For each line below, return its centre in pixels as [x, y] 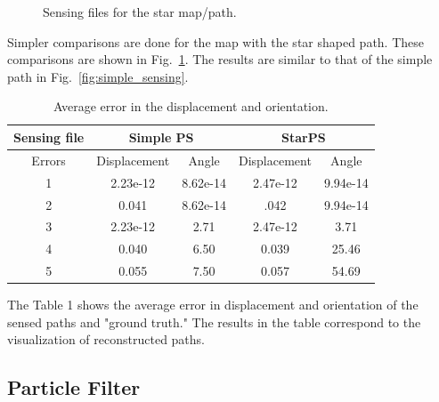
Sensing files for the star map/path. [140, 12]
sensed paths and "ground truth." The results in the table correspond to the [214, 322]
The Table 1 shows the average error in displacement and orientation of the [213, 305]
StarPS [304, 137]
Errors [49, 160]
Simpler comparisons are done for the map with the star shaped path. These [216, 41]
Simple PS [161, 137]
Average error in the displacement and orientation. [191, 106]
